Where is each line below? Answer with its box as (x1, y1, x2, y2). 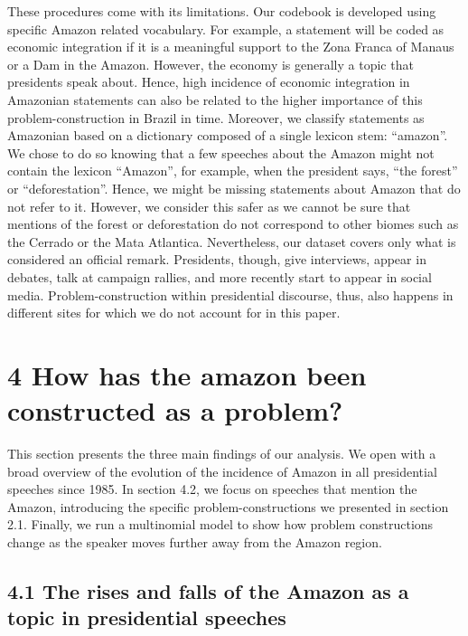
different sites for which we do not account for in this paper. (7, 303, 341, 322)
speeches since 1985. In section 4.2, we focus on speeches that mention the (7, 479, 417, 498)
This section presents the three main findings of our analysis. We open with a (7, 444, 436, 462)
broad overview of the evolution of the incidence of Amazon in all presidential (7, 461, 437, 480)
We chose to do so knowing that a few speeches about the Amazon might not (7, 143, 435, 162)
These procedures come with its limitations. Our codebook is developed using (7, 2, 436, 20)
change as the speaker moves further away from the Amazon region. (7, 532, 382, 551)
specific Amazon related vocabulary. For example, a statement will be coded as (7, 19, 445, 38)
